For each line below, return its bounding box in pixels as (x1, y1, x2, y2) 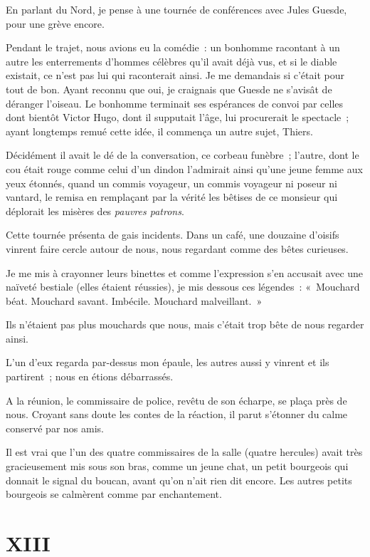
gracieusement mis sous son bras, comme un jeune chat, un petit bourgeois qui (6, 459, 349, 474)
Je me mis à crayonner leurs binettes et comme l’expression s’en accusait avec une (6, 265, 364, 280)
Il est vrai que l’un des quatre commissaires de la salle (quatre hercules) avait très (6, 444, 363, 459)
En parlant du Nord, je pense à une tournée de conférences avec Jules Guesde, (6, 2, 347, 16)
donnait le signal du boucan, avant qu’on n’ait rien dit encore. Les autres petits (6, 472, 352, 487)
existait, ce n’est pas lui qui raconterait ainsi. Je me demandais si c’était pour (6, 68, 344, 83)
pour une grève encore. (6, 16, 105, 31)
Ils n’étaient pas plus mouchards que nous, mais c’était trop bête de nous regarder (6, 317, 364, 332)
